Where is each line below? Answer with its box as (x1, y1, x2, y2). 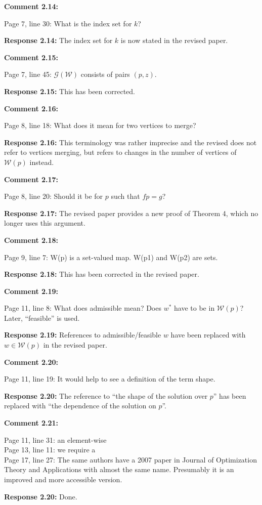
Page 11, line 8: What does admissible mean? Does (4, 303, 161, 313)
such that (111, 191, 140, 201)
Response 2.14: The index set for (4, 35, 113, 46)
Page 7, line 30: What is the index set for (4, 18, 132, 28)
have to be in (174, 303, 215, 313)
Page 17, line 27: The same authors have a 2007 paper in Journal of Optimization (4, 454, 257, 465)
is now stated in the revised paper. (120, 35, 228, 46)
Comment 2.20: (4, 356, 59, 367)
